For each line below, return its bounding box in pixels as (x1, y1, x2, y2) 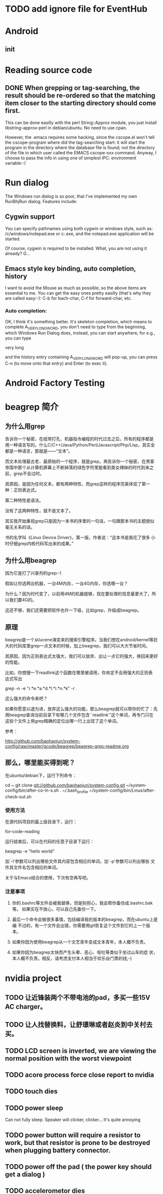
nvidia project (5, 973, 62, 984)
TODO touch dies (5, 1087, 58, 1096)
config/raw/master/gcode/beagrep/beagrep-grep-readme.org (5, 744, 129, 749)
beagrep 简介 (5, 401, 59, 412)
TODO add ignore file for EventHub (5, 3, 148, 15)
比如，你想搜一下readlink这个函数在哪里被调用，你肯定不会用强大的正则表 (5, 670, 153, 675)
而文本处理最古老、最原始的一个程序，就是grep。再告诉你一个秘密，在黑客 (5, 459, 155, 465)
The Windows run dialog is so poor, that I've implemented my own (5, 193, 137, 199)
